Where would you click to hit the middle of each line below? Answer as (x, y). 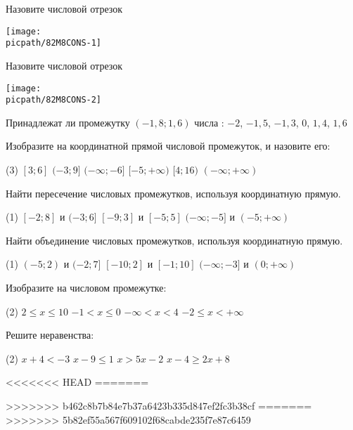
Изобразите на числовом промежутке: (86, 287)
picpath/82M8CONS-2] (54, 100)
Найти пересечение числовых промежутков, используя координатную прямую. (173, 193)
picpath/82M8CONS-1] (54, 43)
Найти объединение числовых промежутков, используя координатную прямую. (174, 240)
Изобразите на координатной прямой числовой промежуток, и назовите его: (168, 146)
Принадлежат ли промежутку (68, 122)
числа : (209, 122)
